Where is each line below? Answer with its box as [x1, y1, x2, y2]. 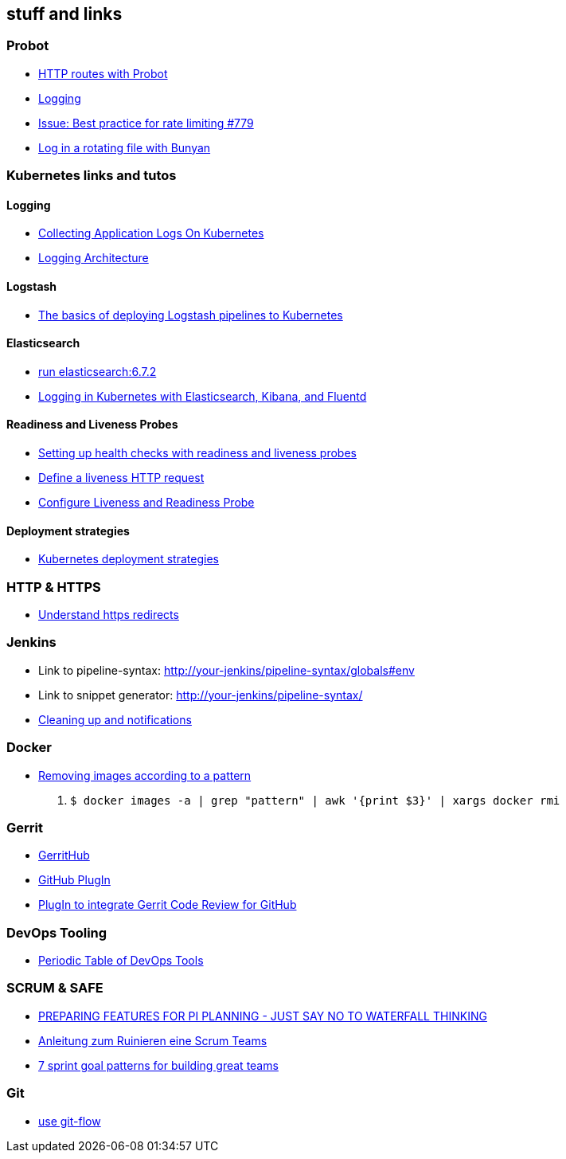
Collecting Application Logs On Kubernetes [38, 226, 264, 241]
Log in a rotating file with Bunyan [38, 140, 211, 155]
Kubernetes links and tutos [6, 167, 177, 184]
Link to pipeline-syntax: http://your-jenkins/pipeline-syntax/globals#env [38, 663, 415, 677]
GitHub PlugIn [38, 873, 111, 887]
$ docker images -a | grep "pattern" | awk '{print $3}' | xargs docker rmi [70, 793, 560, 807]
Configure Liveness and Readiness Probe [38, 495, 255, 510]
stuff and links [6, 4, 123, 24]
